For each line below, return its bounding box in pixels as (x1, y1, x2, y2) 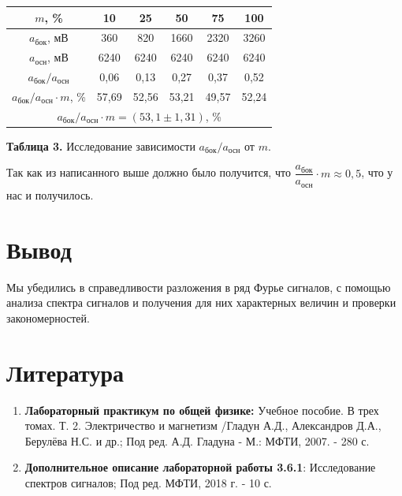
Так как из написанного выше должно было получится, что (6, 164, 291, 181)
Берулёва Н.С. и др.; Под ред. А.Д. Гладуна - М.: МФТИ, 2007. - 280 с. (24, 432, 370, 449)
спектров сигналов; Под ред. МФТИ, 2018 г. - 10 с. (24, 474, 272, 490)
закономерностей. (6, 309, 90, 326)
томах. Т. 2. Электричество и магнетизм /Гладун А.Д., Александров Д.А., (24, 417, 382, 434)
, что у (361, 164, 393, 181)
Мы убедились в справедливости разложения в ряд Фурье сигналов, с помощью (6, 278, 391, 295)
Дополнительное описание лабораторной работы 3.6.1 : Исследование (24, 459, 376, 475)
